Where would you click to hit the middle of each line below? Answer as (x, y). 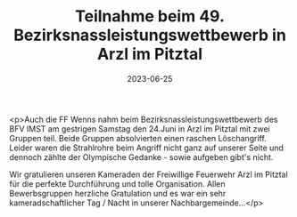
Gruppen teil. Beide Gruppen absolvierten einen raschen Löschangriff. (138, 138)
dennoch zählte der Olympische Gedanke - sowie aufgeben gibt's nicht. (141, 157)
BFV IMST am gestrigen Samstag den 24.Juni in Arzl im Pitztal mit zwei (140, 129)
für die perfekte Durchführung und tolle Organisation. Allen (117, 183)
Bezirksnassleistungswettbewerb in (150, 35)
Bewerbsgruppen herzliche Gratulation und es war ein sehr (118, 193)
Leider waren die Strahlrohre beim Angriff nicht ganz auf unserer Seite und (146, 148)
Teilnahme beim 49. (150, 16)
